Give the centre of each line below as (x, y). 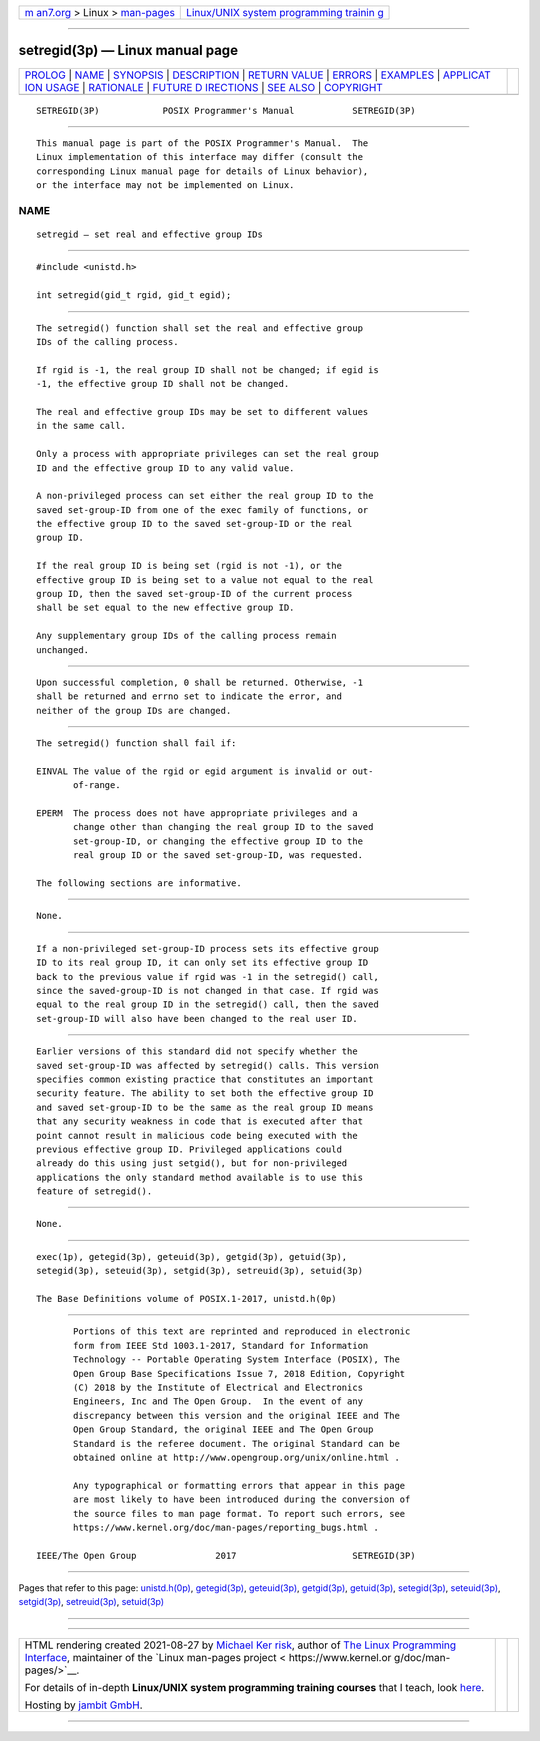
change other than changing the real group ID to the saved (223, 827)
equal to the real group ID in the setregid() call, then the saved (207, 1004)
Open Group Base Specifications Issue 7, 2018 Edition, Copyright (239, 1373)
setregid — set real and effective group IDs (150, 234)
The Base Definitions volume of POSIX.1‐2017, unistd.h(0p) (186, 1299)
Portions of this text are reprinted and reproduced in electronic (242, 1331)
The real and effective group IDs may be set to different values (202, 411)
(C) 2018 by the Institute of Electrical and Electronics (218, 1387)
